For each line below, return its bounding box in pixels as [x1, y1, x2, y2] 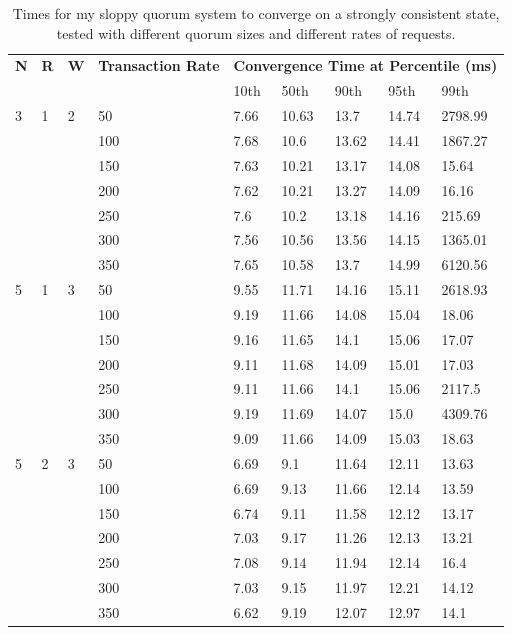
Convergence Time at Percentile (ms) [233, 55, 498, 76]
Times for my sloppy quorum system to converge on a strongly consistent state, [12, 3, 500, 23]
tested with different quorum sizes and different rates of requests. [56, 22, 456, 43]
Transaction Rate [98, 55, 220, 76]
